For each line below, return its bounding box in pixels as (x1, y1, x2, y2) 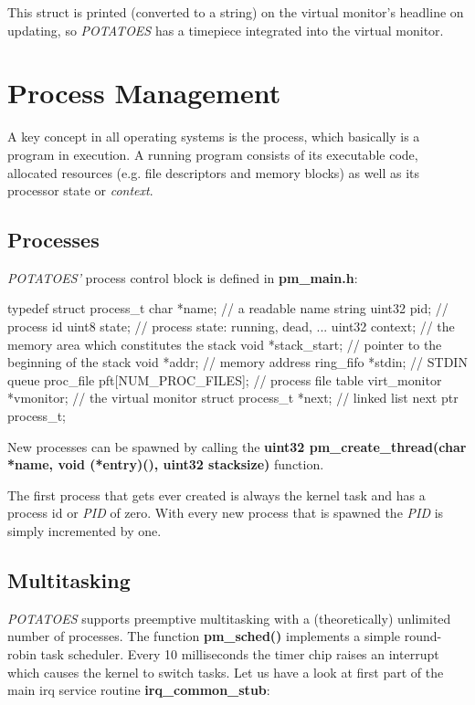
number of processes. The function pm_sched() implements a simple (7, 626, 400, 646)
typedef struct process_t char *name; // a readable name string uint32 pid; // (7, 299, 449, 318)
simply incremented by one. (7, 521, 162, 541)
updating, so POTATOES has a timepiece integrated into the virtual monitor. (7, 20, 444, 39)
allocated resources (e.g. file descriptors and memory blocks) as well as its (7, 163, 420, 182)
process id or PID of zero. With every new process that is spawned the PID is (7, 503, 444, 522)
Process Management (7, 74, 281, 111)
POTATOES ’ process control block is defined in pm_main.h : (7, 268, 358, 287)
